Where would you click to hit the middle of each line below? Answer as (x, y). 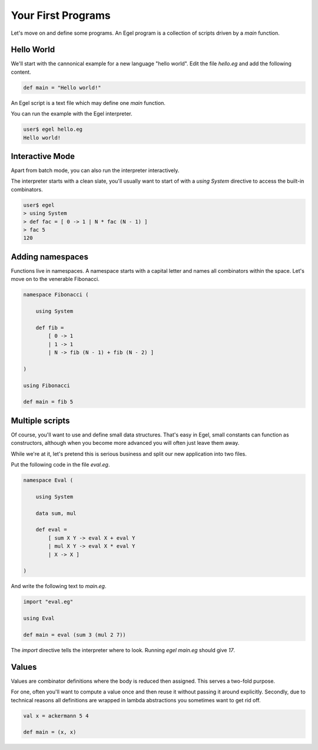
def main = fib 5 (48, 402)
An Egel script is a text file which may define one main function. (88, 103)
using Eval (39, 618)
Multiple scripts (40, 420)
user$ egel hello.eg (53, 129)
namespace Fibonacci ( (56, 295)
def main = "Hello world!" (62, 87)
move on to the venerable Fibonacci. (55, 279)
